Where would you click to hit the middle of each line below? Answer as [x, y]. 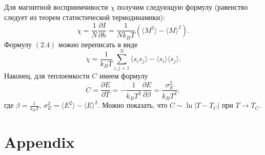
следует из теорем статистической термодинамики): [85, 17]
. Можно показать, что [132, 105]
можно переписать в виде [98, 44]
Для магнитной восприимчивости [56, 7]
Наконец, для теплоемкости [47, 76]
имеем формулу [124, 76]
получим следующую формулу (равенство [182, 7]
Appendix [39, 141]
